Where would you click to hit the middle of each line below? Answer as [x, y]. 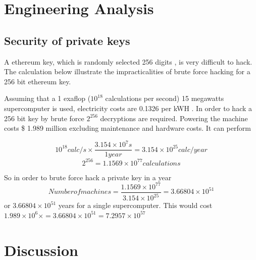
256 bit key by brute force [44, 118]
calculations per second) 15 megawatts [165, 98]
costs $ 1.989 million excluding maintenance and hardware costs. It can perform [127, 128]
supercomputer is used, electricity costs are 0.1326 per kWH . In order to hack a [128, 108]
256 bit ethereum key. [38, 81]
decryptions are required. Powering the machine [174, 118]
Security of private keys [67, 40]
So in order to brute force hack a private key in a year [88, 177]
